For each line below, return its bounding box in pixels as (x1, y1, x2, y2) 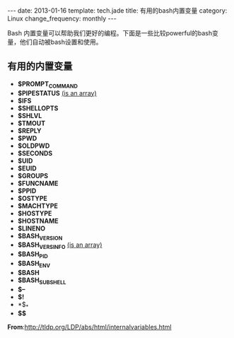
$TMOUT (17, 119, 46, 127)
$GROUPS (17, 171, 48, 180)
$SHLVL (17, 111, 42, 120)
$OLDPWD (17, 141, 50, 150)
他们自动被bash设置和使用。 (19, 37, 103, 46)
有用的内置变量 (7, 60, 73, 72)
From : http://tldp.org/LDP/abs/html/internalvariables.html (7, 323, 172, 332)
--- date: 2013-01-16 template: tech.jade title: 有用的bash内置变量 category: (7, 6, 228, 15)
